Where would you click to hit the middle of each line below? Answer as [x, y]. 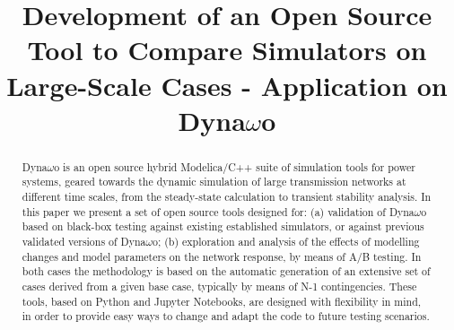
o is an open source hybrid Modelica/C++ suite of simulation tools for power [235, 166]
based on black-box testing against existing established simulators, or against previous [223, 226]
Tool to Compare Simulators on [227, 50]
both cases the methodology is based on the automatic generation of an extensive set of [226, 271]
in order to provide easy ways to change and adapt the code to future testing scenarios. [226, 316]
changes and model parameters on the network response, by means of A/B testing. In [222, 256]
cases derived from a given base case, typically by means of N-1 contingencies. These [219, 286]
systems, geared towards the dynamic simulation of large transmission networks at [214, 182]
